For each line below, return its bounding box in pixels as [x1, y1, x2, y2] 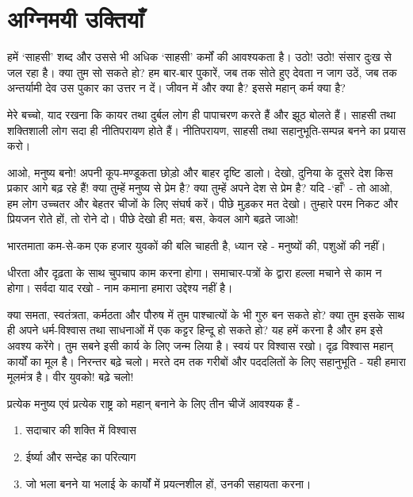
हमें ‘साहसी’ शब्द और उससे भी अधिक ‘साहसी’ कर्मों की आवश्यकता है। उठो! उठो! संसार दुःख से [7, 48, 392, 65]
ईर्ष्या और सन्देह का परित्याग [25, 449, 136, 464]
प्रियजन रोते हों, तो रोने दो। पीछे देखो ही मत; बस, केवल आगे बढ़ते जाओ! [7, 210, 299, 227]
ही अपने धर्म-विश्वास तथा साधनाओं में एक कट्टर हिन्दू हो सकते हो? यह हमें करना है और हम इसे [7, 322, 383, 338]
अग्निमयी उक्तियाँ [7, 2, 144, 35]
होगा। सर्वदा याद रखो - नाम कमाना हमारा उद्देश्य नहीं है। [7, 279, 233, 296]
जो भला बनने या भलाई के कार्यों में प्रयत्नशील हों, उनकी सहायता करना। [25, 475, 312, 491]
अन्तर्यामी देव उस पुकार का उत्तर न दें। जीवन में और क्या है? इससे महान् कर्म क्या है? [7, 79, 346, 96]
